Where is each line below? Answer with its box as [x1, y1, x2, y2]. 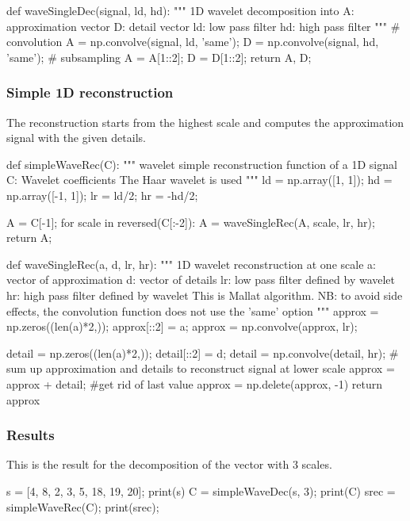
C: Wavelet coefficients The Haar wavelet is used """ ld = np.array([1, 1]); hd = [6, 171, 393, 188]
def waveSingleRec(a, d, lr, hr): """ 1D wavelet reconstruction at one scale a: [6, 255, 376, 272]
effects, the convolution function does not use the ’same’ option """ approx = [6, 302, 379, 319]
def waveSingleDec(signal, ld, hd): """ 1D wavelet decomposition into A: [6, 2, 354, 18]
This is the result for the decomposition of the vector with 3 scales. [6, 456, 332, 473]
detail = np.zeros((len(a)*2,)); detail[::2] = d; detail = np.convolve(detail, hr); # [6, 344, 399, 361]
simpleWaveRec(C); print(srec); [6, 498, 159, 515]
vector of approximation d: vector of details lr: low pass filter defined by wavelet [6, 271, 396, 288]
